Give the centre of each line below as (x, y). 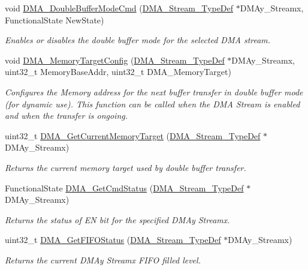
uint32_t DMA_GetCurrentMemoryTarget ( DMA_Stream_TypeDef (133, 135)
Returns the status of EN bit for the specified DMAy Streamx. (117, 219)
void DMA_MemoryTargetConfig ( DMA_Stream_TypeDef (115, 60)
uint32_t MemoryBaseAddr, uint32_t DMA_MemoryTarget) (118, 72)
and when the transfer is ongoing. (67, 115)
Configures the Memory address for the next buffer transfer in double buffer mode (154, 91)
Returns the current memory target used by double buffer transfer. (126, 167)
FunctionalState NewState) (55, 19)
